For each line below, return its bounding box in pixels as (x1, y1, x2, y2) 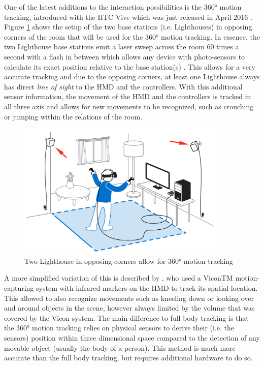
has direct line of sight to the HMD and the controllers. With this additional (4, 81, 243, 91)
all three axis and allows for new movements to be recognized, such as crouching (4, 101, 254, 111)
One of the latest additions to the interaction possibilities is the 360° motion (4, 2, 242, 12)
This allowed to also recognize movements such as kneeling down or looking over (4, 292, 254, 303)
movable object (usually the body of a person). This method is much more (4, 342, 236, 353)
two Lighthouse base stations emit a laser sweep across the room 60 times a (4, 41, 239, 52)
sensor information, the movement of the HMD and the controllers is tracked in (4, 91, 251, 102)
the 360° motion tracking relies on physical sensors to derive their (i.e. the (4, 322, 235, 333)
